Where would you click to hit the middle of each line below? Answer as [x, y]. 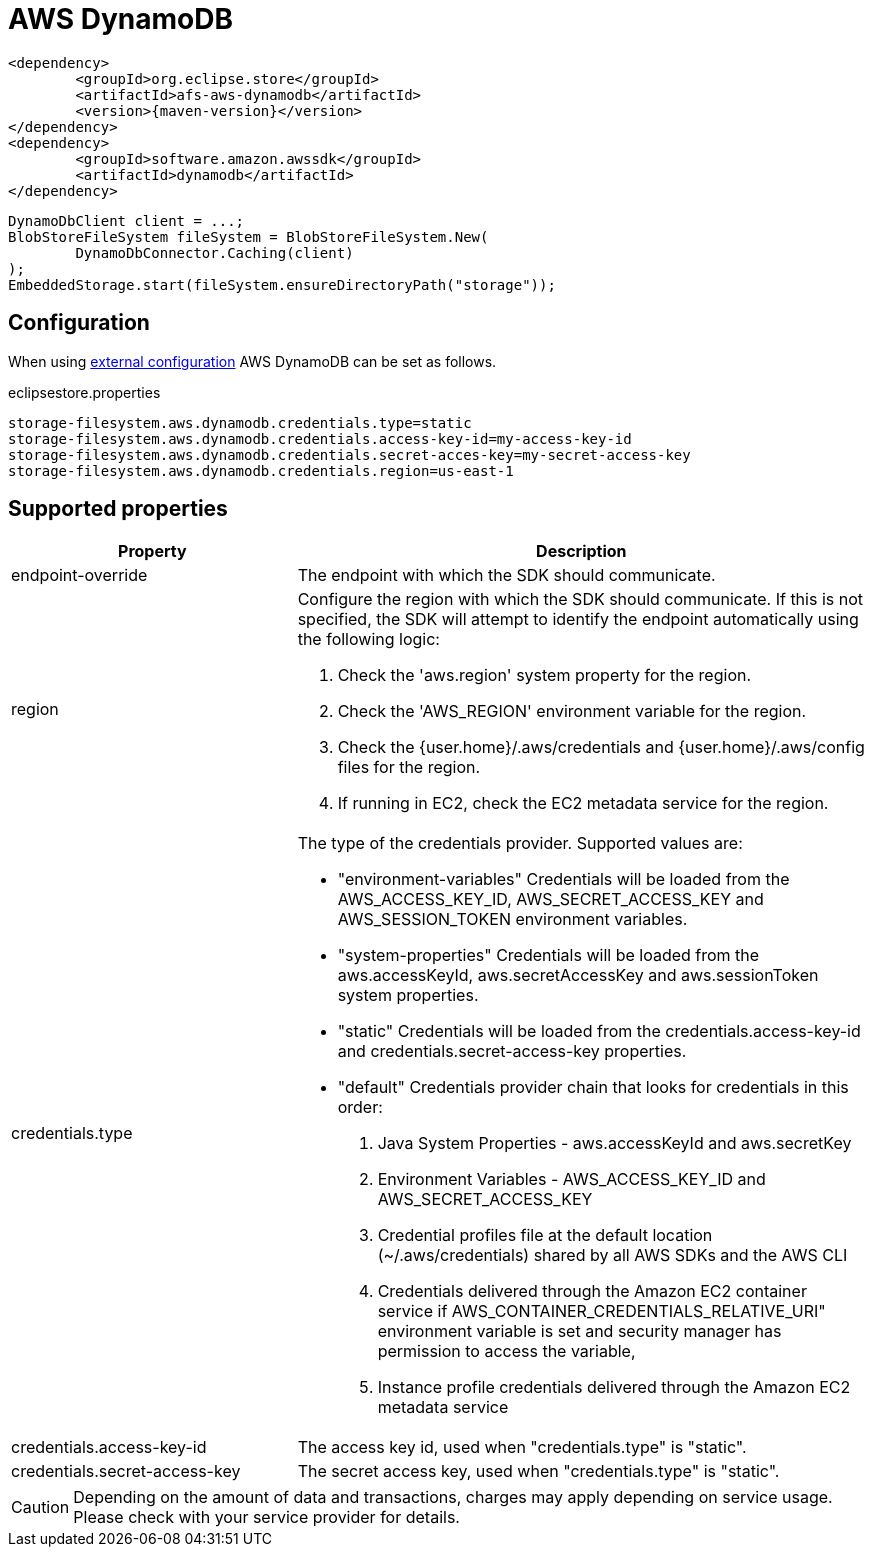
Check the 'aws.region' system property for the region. [544, 675]
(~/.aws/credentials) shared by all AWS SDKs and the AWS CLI [612, 1255]
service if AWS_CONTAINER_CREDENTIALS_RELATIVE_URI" [601, 1311]
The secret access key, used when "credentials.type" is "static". [538, 1471]
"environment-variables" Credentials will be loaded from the [563, 879]
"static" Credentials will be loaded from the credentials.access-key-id [599, 1031]
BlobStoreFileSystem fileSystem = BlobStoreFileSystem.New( [248, 236]
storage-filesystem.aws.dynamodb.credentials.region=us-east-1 [261, 470]
